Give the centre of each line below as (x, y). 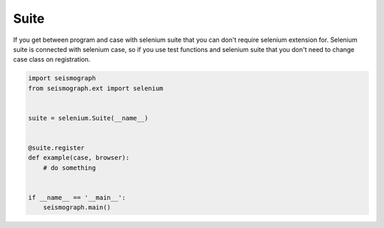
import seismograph (62, 78)
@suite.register (57, 148)
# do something (69, 168)
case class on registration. (52, 60)
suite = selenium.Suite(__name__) (88, 118)
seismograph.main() (77, 207)
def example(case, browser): (79, 158)
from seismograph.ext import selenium (96, 88)
